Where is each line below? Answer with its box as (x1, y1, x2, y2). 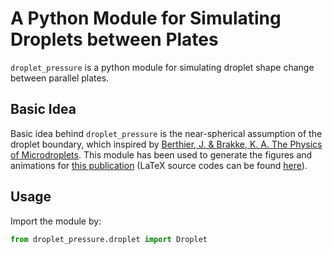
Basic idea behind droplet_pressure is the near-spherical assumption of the (10, 127, 323, 139)
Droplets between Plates (10, 28, 219, 51)
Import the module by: (10, 215, 102, 227)
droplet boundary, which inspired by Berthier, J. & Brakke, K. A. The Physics (10, 138, 323, 150)
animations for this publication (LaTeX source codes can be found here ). (10, 159, 308, 171)
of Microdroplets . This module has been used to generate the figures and (10, 148, 313, 161)
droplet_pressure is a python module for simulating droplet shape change (10, 61, 315, 73)
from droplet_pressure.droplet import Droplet (10, 234, 208, 244)
